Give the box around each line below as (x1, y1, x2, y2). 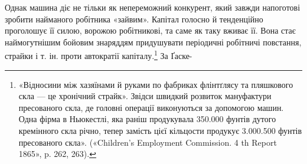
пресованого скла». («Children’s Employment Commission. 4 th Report (18, 136, 277, 148)
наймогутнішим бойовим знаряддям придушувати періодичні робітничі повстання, (5, 35, 302, 48)
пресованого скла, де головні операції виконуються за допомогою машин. (18, 101, 284, 113)
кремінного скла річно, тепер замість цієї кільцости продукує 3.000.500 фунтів (18, 124, 302, 136)
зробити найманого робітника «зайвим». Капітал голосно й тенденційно (5, 12, 263, 25)
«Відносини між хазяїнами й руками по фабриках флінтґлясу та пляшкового (18, 78, 293, 90)
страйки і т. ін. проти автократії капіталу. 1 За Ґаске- (5, 48, 192, 62)
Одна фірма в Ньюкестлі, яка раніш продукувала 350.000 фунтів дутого (18, 113, 276, 125)
